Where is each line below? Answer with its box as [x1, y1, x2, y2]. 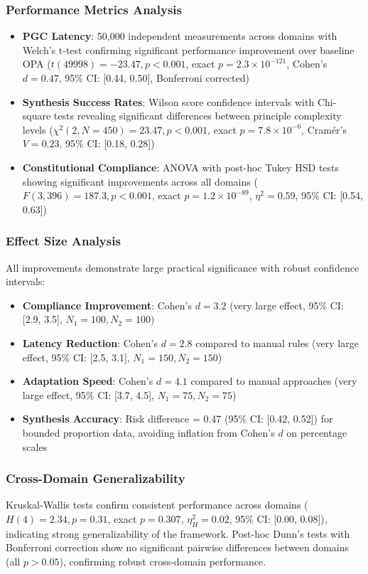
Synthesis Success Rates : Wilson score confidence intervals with [22, 94, 315, 109]
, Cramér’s [301, 122, 347, 137]
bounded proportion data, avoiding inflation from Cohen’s [22, 425, 275, 440]
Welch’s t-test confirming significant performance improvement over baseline [22, 42, 355, 57]
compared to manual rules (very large [195, 335, 359, 350]
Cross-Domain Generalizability [6, 469, 185, 487]
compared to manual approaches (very [190, 373, 357, 388]
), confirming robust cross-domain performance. [59, 553, 266, 568]
